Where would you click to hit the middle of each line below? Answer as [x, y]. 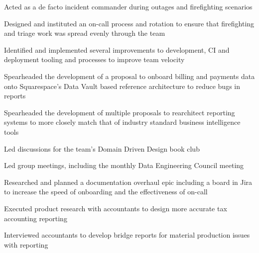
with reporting [26, 244]
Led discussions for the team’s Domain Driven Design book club [102, 148]
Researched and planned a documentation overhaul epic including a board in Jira [128, 182]
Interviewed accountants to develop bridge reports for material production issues [127, 235]
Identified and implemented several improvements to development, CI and [117, 49]
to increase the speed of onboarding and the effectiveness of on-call [106, 192]
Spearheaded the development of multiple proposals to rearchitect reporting [120, 112]
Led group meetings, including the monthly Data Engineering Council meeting [124, 165]
